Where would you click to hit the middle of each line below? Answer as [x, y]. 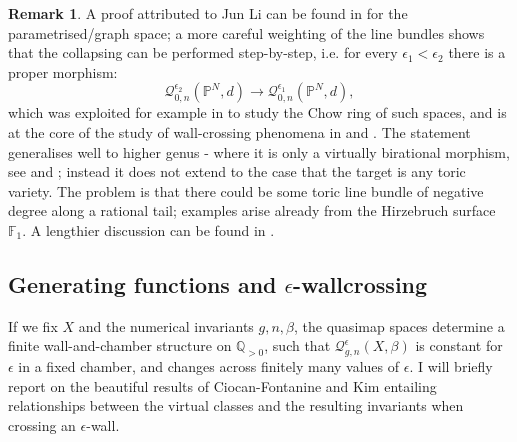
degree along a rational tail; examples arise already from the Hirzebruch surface [252, 210]
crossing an [42, 424]
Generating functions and [142, 283]
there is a [477, 52]
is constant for [459, 345]
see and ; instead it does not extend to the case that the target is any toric [237, 171]
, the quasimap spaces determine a [399, 325]
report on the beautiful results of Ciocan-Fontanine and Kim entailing [222, 385]
